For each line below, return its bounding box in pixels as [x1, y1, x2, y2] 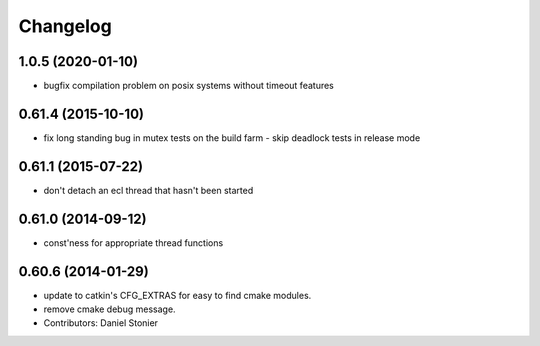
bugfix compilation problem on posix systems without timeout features [43, 80, 335, 92]
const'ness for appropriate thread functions [43, 236, 224, 249]
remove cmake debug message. [43, 303, 176, 315]
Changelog [18, 15, 112, 37]
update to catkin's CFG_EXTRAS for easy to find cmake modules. [43, 289, 312, 301]
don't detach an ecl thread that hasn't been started [43, 184, 254, 196]
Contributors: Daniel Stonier [43, 317, 159, 329]
